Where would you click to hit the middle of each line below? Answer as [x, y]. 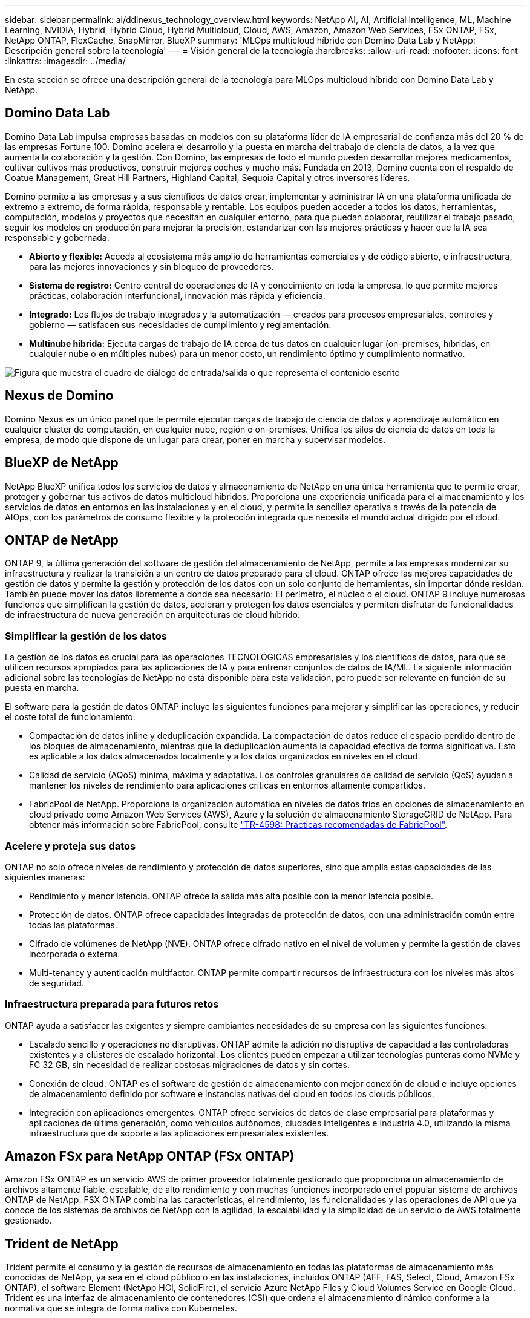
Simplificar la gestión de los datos [86, 636]
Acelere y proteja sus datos [70, 846]
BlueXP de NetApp [62, 463]
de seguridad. [57, 983]
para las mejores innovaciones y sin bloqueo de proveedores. [152, 266]
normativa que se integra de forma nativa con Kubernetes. [121, 1308]
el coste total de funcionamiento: [70, 717]
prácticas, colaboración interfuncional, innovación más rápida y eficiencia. [177, 295]
